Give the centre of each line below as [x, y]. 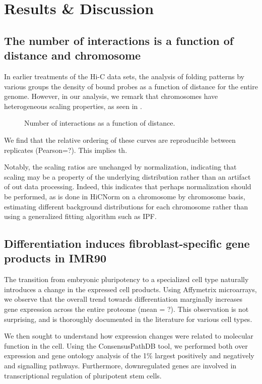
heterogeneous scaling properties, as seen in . [73, 106]
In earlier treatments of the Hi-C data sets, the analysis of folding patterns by [124, 76]
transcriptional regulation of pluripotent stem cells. [83, 375]
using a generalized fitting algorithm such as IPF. [80, 216]
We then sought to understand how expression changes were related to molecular [129, 336]
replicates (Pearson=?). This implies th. [66, 150]
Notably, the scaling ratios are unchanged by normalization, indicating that [120, 167]
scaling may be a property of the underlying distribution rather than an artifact [127, 176]
